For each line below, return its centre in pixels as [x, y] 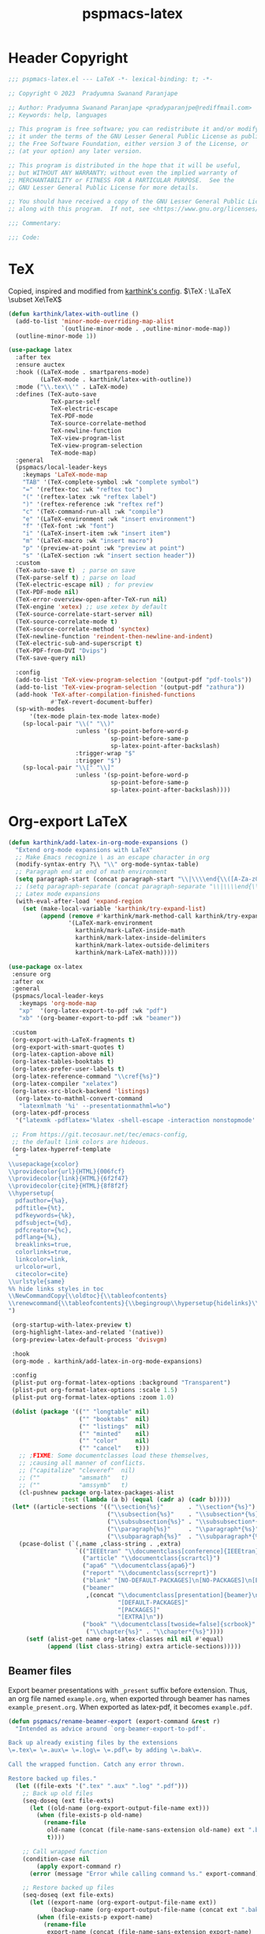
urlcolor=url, [38, 1266]
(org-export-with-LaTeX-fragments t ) [73, 1040]
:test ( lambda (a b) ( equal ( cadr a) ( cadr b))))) [146, 1500]
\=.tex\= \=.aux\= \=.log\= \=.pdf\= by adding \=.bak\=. [105, 1750]
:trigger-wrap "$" [105, 753]
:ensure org [31, 974]
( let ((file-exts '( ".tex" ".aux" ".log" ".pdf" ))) [102, 1786]
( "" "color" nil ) [114, 1441]
